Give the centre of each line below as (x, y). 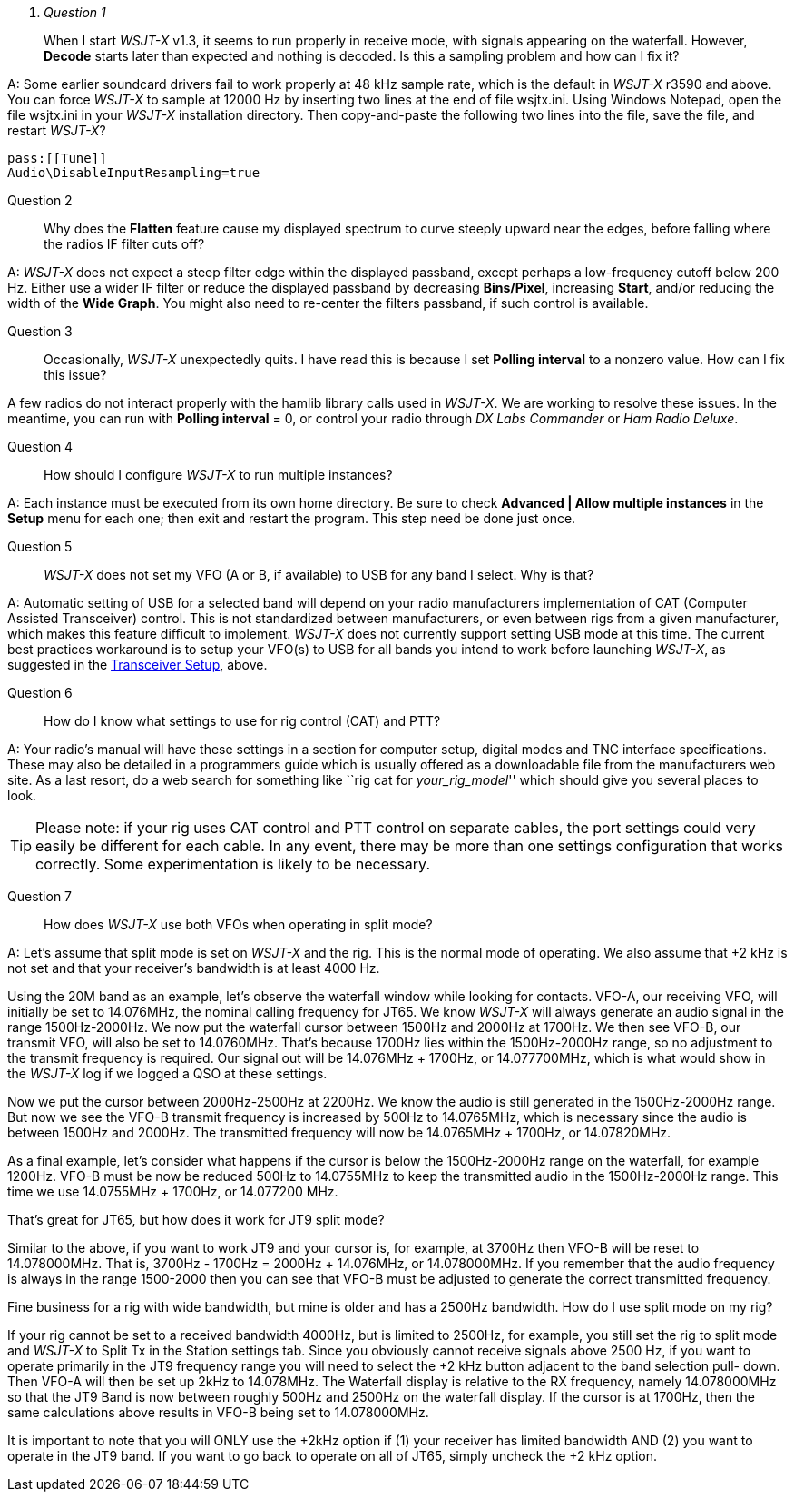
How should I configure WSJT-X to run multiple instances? (218, 475)
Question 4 (40, 447)
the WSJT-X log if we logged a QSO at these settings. (167, 1073)
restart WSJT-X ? (57, 130)
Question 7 (40, 896)
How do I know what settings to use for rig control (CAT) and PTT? (242, 721)
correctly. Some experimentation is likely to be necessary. (233, 864)
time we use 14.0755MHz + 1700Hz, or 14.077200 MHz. (173, 1191)
